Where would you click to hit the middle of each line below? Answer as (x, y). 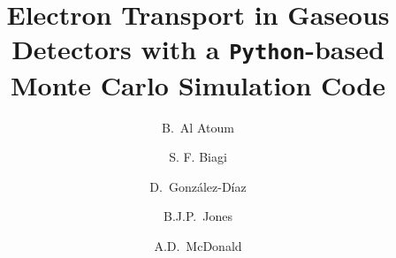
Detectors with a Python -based (198, 49)
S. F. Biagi (198, 157)
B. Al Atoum (198, 127)
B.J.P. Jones (198, 216)
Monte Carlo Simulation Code (198, 84)
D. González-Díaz (198, 186)
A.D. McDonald (198, 246)
